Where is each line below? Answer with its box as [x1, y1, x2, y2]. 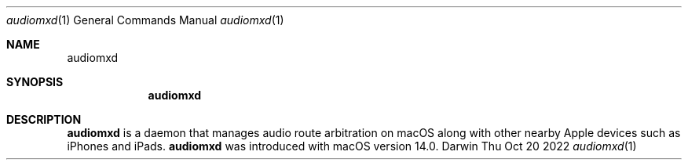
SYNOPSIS [6, 75, 64, 88]
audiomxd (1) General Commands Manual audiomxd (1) [6, 13, 284, 27]
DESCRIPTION [6, 113, 82, 126]
